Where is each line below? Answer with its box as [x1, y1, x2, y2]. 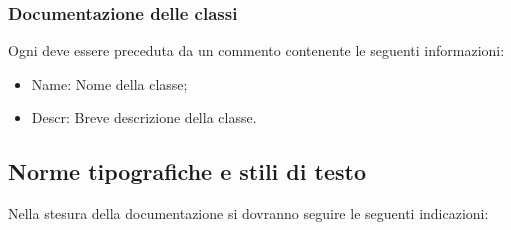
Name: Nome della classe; [31, 73, 188, 94]
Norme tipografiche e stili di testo [8, 156, 366, 187]
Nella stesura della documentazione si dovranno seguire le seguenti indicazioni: [8, 203, 489, 224]
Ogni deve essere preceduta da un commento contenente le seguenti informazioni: [8, 40, 505, 61]
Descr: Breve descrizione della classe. [31, 107, 257, 128]
